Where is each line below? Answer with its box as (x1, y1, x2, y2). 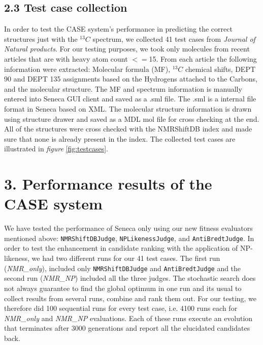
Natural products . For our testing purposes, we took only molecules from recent (4, 43, 250, 54)
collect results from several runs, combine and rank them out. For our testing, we (4, 293, 257, 303)
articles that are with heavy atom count (4, 53, 128, 64)
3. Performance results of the (4, 173, 212, 194)
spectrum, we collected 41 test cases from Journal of (92, 33, 255, 44)
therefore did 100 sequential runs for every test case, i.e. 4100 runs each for (4, 303, 238, 313)
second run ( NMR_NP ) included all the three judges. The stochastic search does (4, 273, 256, 283)
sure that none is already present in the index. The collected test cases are (4, 133, 236, 144)
